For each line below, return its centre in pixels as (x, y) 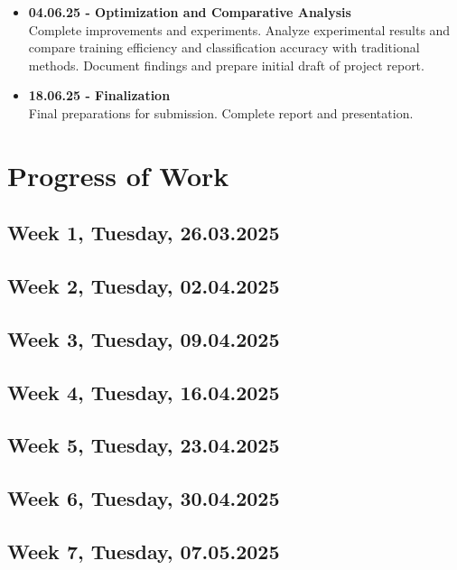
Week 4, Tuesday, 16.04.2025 (144, 392)
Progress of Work (118, 175)
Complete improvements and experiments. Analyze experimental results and (239, 29)
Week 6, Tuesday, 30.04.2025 (144, 498)
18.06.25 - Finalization (99, 95)
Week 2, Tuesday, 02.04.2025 (144, 286)
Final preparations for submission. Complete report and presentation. (221, 112)
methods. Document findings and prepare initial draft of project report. (226, 65)
